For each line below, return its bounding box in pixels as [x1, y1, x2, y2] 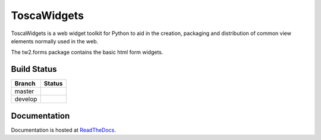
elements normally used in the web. [11, 37, 98, 44]
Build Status [11, 64, 57, 74]
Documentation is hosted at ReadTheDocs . [11, 126, 116, 133]
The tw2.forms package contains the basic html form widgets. [11, 49, 163, 56]
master [14, 87, 34, 96]
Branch [14, 79, 36, 88]
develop [14, 95, 37, 103]
